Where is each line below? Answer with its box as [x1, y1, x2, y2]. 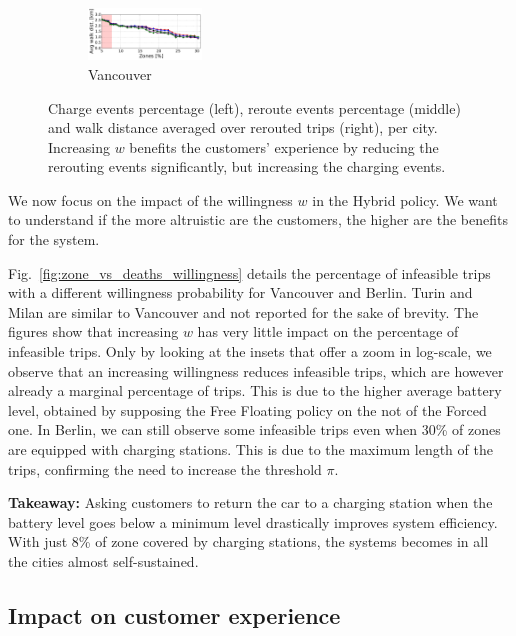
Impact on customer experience [8, 599, 341, 630]
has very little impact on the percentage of [197, 321, 459, 342]
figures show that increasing [8, 321, 179, 342]
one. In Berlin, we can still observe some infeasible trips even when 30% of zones [8, 419, 501, 440]
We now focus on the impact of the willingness [8, 189, 293, 210]
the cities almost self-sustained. [8, 550, 199, 571]
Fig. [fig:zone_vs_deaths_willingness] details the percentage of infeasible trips [8, 262, 491, 283]
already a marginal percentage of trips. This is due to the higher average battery [8, 380, 502, 401]
